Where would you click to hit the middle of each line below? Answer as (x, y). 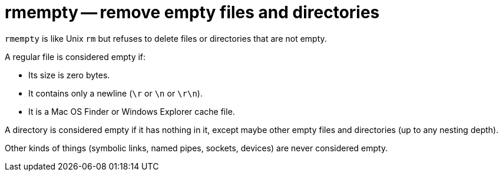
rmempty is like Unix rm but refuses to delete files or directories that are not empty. (166, 38)
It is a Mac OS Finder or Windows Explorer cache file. (132, 111)
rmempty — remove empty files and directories (192, 12)
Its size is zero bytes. (69, 75)
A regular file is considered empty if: (75, 57)
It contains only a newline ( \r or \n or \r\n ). (115, 93)
